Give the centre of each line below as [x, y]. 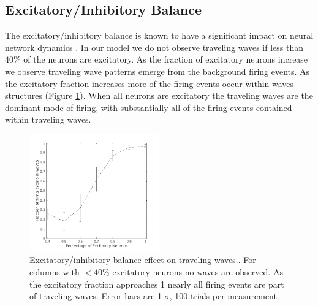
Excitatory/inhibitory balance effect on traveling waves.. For [143, 260]
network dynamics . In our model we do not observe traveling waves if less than [154, 47]
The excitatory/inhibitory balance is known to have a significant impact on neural [159, 35]
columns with [55, 272]
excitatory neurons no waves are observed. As [198, 272]
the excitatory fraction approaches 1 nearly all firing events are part [157, 284]
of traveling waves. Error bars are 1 [96, 296]
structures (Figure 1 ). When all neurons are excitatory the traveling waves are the [159, 95]
